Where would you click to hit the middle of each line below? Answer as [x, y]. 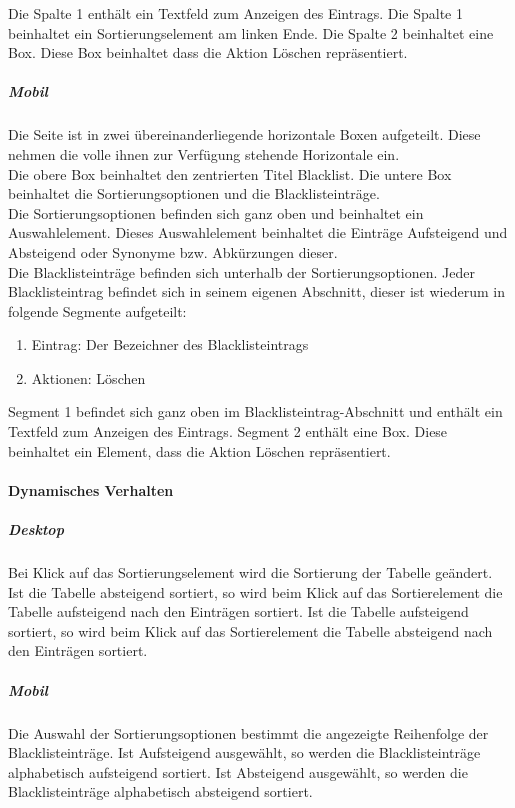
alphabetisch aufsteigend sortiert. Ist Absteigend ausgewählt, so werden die [238, 771]
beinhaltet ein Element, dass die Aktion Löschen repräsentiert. [199, 450]
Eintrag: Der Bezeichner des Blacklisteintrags [170, 344]
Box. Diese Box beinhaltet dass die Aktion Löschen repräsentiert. [208, 52]
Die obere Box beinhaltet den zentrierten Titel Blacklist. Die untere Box [230, 173]
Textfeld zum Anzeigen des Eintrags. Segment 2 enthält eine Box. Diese [228, 431]
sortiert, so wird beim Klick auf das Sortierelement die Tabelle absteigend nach [250, 630]
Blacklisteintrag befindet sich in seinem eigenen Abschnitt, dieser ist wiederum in [256, 291]
